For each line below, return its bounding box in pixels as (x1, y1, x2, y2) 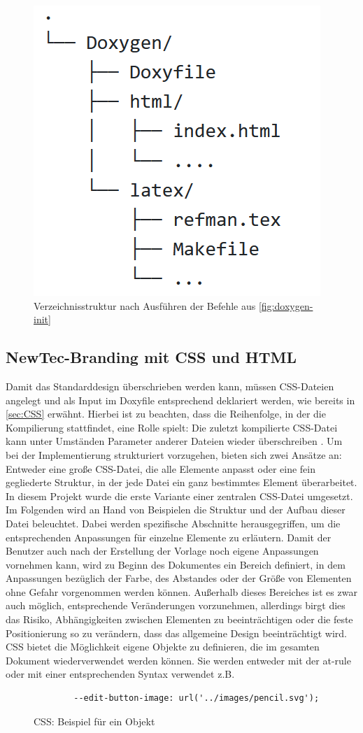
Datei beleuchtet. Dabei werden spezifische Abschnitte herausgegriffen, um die (6, 515, 341, 530)
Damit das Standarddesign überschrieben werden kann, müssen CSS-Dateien (6, 378, 334, 393)
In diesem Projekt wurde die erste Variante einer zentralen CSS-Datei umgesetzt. (6, 488, 353, 503)
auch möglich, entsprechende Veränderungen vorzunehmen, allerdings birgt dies (6, 598, 346, 613)
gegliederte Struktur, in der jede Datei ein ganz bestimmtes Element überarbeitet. (6, 475, 357, 490)
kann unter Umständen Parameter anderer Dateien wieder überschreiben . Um (6, 434, 343, 448)
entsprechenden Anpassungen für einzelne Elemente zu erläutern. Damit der (6, 529, 332, 544)
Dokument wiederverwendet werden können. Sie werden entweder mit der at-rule (6, 653, 351, 667)
